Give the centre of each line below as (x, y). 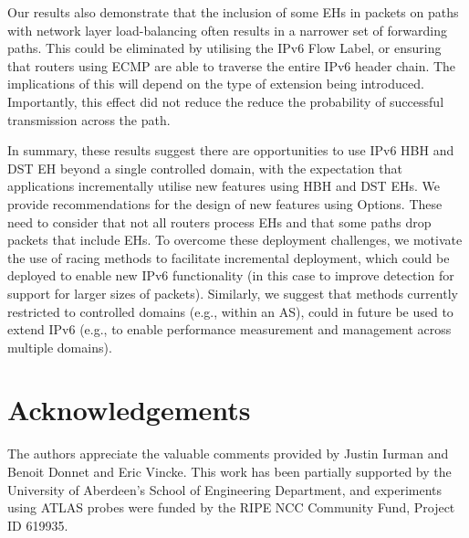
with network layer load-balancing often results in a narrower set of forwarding (228, 30)
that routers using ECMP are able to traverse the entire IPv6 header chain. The (232, 65)
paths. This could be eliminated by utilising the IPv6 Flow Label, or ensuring (224, 48)
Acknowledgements (129, 410)
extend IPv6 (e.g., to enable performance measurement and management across (229, 329)
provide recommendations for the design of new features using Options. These (225, 203)
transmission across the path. (89, 119)
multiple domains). (60, 347)
